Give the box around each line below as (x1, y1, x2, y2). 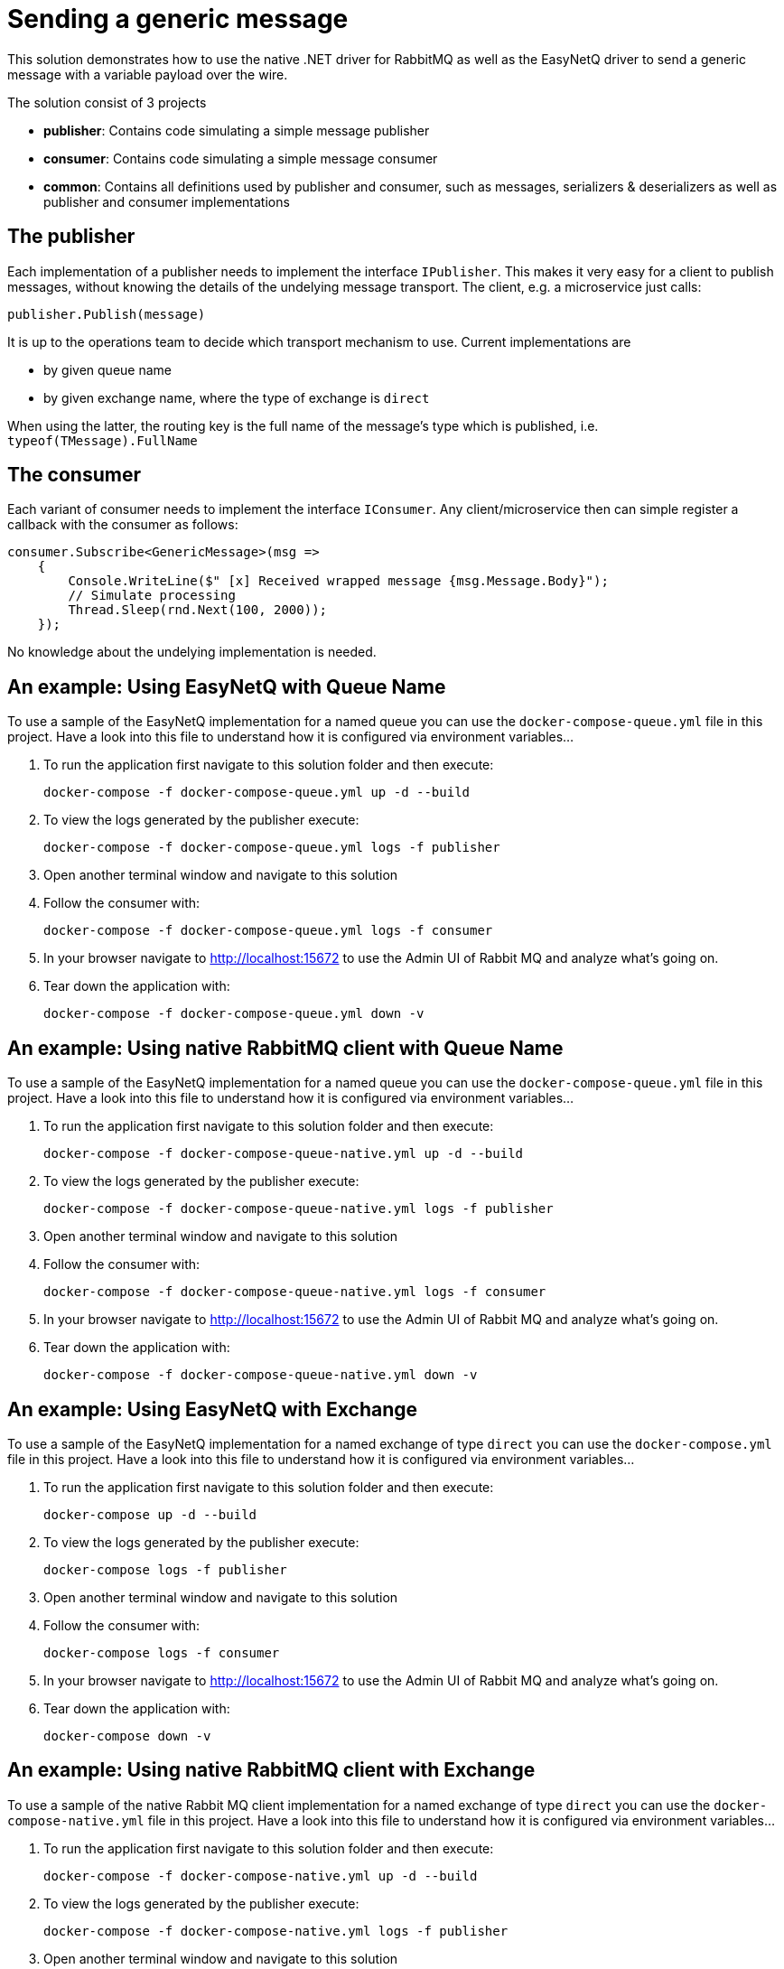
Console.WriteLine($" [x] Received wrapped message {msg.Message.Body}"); (68, 574, 609, 589)
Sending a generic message (7, 4, 349, 34)
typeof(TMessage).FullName (7, 433, 198, 448)
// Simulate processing (68, 588, 236, 603)
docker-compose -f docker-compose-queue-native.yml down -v (43, 1367, 478, 1383)
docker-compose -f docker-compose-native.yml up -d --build (43, 1868, 478, 1883)
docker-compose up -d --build (43, 1507, 257, 1522)
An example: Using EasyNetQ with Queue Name (7, 675, 446, 698)
